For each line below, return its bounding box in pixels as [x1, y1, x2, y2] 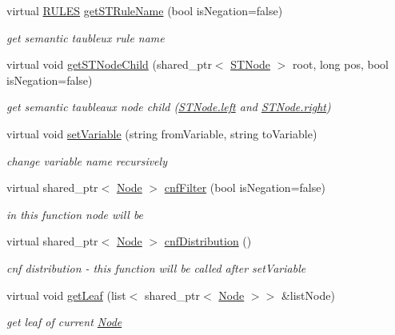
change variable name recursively [6, 152, 167, 169]
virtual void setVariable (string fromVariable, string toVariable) [6, 125, 317, 142]
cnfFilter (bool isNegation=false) [164, 179, 325, 196]
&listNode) [281, 286, 335, 303]
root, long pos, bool [293, 56, 389, 73]
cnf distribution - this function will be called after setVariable [6, 259, 306, 276]
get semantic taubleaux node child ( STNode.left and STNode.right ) [6, 98, 331, 115]
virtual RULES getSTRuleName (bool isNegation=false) [6, 2, 283, 18]
